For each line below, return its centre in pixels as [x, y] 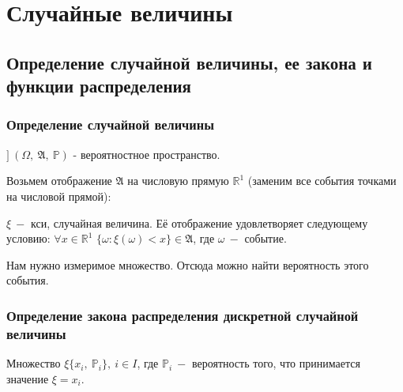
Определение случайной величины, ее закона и [189, 62]
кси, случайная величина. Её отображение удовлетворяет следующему [200, 222]
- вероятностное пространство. [147, 154]
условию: [28, 238]
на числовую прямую [178, 181]
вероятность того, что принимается [276, 363]
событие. [266, 238]
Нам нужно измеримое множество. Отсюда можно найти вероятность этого [188, 264]
